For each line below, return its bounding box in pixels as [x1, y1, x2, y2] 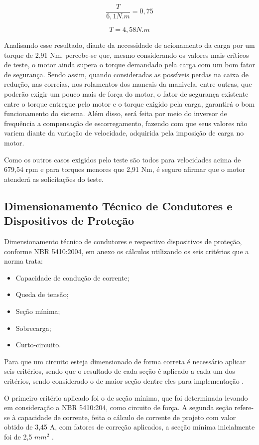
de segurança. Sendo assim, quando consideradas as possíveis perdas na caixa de [4, 69, 249, 79]
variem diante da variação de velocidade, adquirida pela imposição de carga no [4, 128, 244, 138]
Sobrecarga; [15, 322, 51, 333]
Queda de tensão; [15, 289, 69, 299]
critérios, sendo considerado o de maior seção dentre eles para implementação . [4, 375, 244, 386]
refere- [234, 402, 254, 413]
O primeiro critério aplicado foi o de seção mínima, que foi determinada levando [4, 392, 248, 403]
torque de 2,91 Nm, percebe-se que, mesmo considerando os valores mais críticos [4, 49, 249, 60]
